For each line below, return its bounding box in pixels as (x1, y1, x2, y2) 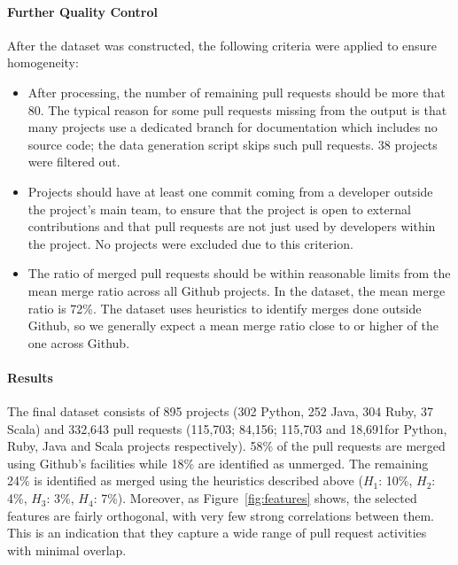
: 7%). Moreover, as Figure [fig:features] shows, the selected (93, 489, 417, 507)
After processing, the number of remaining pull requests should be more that (27, 82, 446, 101)
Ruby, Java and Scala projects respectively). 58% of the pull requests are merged (7, 437, 446, 455)
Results (7, 368, 53, 386)
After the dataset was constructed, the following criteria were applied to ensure (7, 35, 438, 54)
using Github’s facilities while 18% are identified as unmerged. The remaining (7, 453, 429, 472)
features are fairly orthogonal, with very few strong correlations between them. (7, 506, 434, 524)
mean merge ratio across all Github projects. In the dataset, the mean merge (27, 281, 446, 299)
